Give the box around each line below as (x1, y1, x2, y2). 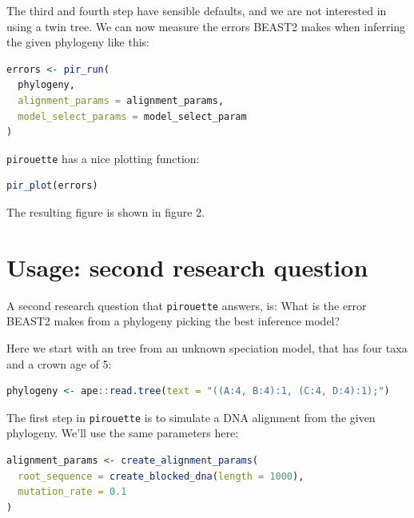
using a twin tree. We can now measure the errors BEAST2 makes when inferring (6, 18, 406, 34)
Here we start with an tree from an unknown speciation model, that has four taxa (6, 339, 408, 356)
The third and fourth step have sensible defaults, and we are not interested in (6, 2, 387, 18)
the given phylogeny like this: (6, 34, 149, 50)
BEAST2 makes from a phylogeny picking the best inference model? (6, 313, 340, 329)
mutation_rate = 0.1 (18, 486, 127, 498)
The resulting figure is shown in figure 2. (6, 204, 205, 220)
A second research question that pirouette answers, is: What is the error (6, 297, 367, 313)
